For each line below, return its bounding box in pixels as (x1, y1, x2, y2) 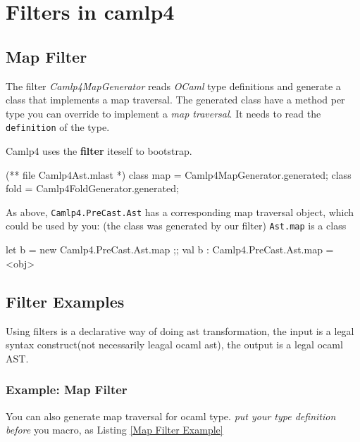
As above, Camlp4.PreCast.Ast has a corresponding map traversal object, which (6, 204, 354, 219)
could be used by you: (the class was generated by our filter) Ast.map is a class (6, 218, 347, 233)
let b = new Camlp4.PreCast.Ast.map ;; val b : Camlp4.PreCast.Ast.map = (6, 242, 334, 257)
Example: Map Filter (6, 381, 128, 398)
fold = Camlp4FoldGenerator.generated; (6, 181, 179, 196)
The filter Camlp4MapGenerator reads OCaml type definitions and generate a (6, 78, 341, 93)
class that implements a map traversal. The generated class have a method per (6, 92, 345, 107)
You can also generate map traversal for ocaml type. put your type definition (6, 408, 336, 423)
